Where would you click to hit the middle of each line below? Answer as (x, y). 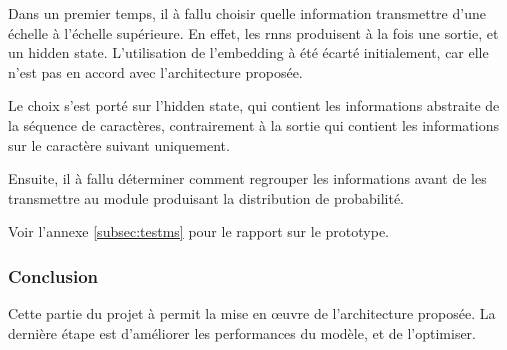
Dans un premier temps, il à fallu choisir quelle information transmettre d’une (247, 13)
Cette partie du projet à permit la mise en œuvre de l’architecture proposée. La (252, 313)
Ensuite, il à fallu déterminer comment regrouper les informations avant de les (247, 178)
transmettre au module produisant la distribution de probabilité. (206, 197)
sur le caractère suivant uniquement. (119, 144)
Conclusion (53, 275)
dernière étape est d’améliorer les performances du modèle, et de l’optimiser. (242, 332)
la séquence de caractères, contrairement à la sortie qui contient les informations (253, 124)
